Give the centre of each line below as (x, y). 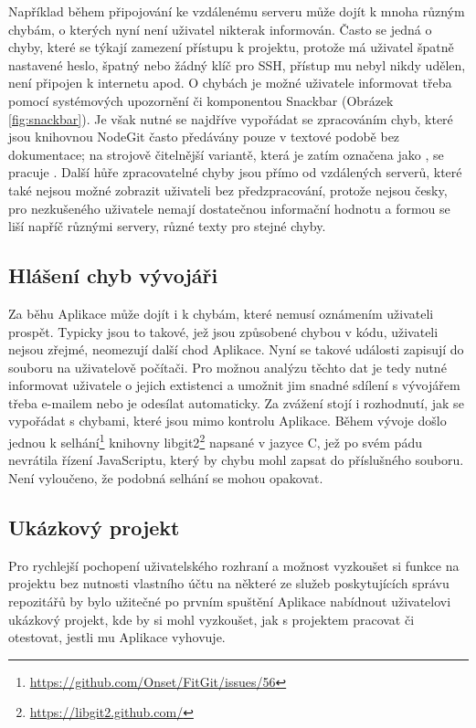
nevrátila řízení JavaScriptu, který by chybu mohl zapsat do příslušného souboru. (236, 460)
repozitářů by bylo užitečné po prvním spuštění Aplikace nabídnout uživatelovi (230, 601)
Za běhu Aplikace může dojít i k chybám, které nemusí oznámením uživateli (221, 313)
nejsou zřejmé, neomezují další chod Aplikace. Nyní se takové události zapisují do (236, 349)
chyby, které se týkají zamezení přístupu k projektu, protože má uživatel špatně (231, 47)
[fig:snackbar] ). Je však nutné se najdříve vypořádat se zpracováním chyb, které (231, 118)
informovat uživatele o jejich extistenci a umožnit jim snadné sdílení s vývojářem (234, 385)
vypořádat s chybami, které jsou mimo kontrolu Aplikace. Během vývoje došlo (227, 421)
